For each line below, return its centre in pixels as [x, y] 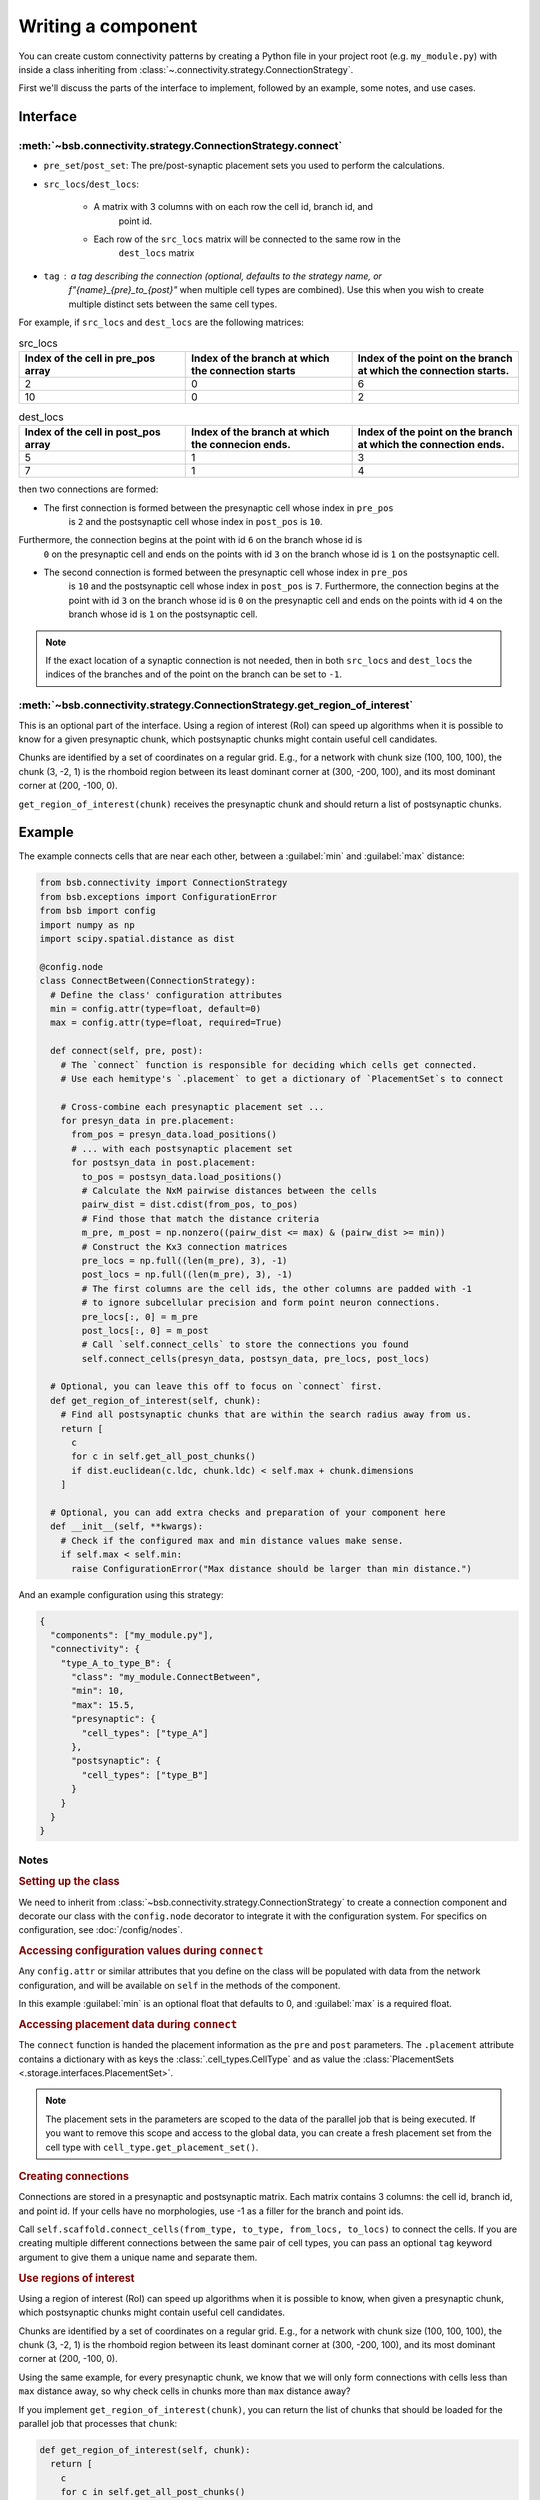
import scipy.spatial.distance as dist [137, 938]
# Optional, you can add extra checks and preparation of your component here [248, 1512]
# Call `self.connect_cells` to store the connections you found [245, 1344]
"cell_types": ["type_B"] [145, 1774]
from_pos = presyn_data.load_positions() [174, 1134]
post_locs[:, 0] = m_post [145, 1330]
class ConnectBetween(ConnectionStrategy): [148, 981]
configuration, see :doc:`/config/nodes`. [101, 1930]
